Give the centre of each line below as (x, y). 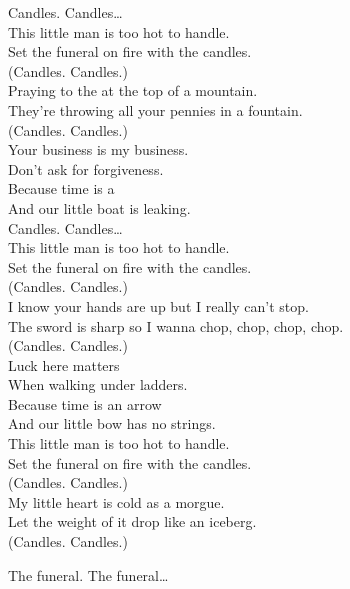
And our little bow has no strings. (112, 423)
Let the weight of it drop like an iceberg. (132, 521)
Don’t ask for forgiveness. (86, 168)
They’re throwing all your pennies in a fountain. (155, 109)
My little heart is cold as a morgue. (116, 501)
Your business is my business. (98, 149)
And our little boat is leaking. (99, 207)
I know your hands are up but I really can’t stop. (158, 305)
